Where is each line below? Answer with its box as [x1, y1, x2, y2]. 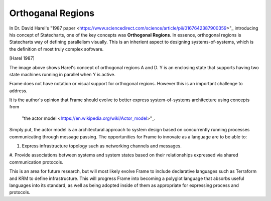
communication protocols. [9, 159, 64, 165]
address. [9, 88, 28, 94]
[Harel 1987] [9, 55, 35, 61]
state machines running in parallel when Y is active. [9, 71, 115, 77]
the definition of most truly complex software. [9, 46, 104, 52]
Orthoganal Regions [9, 8, 95, 19]
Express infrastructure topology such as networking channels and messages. [22, 143, 182, 149]
